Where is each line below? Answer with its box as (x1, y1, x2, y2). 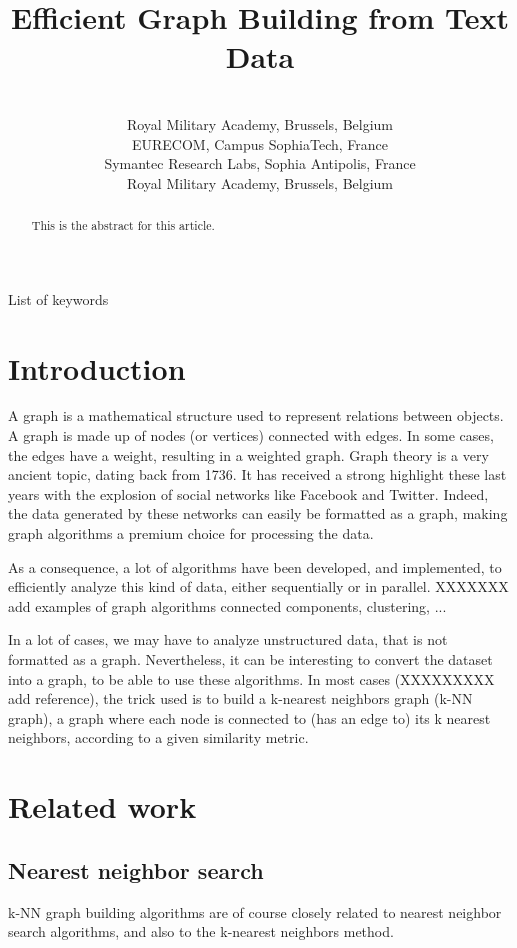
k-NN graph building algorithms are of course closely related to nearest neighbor (8, 901, 502, 922)
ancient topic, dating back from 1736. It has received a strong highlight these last (8, 464, 507, 485)
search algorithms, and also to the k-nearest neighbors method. (8, 921, 394, 942)
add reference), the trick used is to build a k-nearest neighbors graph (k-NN (8, 688, 473, 709)
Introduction (8, 347, 186, 388)
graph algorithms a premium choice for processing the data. (8, 523, 374, 544)
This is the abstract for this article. (31, 217, 215, 234)
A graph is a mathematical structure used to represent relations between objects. (8, 405, 504, 426)
